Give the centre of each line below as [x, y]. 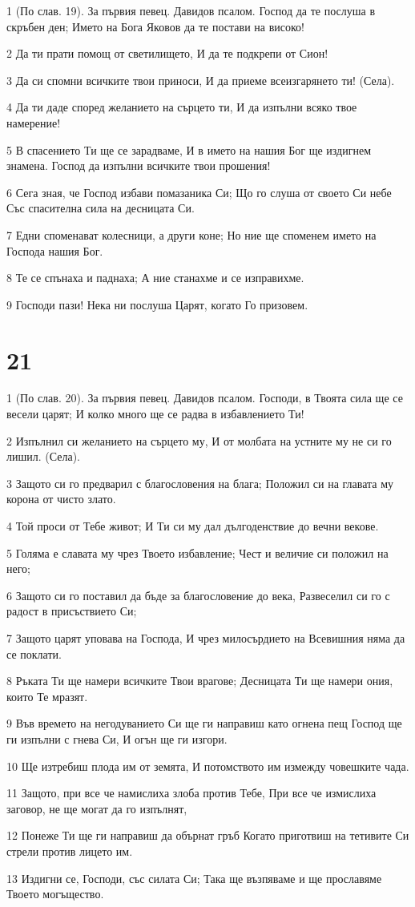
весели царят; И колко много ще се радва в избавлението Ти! [155, 414]
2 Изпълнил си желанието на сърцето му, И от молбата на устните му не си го [199, 440]
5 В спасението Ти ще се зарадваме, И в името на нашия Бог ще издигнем [189, 149]
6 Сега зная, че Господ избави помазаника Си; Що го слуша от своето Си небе [199, 192]
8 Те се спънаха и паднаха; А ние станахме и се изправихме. [155, 278]
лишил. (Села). [43, 456]
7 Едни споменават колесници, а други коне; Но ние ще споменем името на [191, 234]
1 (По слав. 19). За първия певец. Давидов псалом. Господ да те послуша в [191, 10]
